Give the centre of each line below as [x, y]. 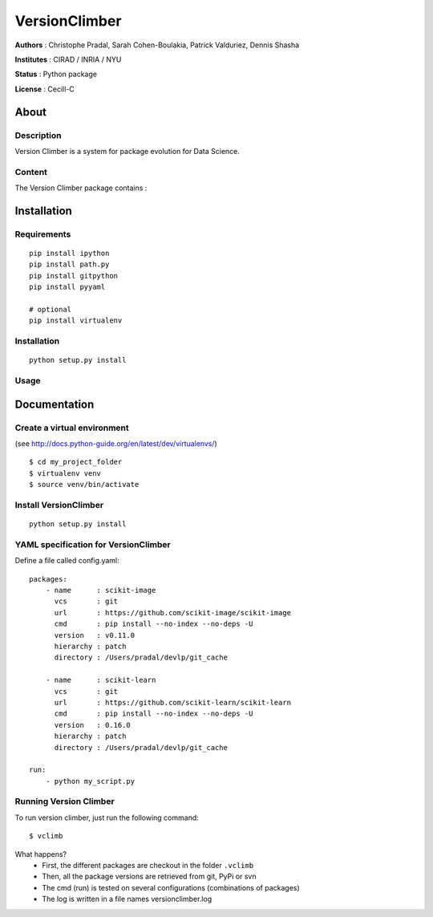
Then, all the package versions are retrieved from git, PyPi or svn [149, 876]
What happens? [41, 854]
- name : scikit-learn [101, 680]
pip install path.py [69, 264]
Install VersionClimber [59, 505]
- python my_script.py [90, 781]
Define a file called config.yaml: [67, 561]
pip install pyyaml [67, 287]
